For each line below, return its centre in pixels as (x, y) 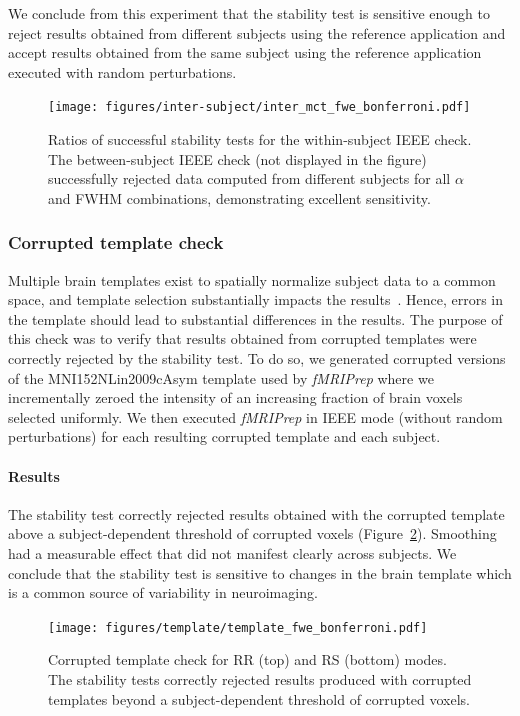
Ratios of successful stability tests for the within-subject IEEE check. (260, 139)
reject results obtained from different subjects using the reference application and (257, 32)
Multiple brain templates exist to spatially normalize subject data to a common (252, 279)
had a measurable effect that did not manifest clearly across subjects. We (232, 552)
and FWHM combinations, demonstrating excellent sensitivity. (239, 197)
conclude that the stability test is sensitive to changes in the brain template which (260, 572)
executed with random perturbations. (122, 71)
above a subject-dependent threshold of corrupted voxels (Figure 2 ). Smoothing (252, 533)
